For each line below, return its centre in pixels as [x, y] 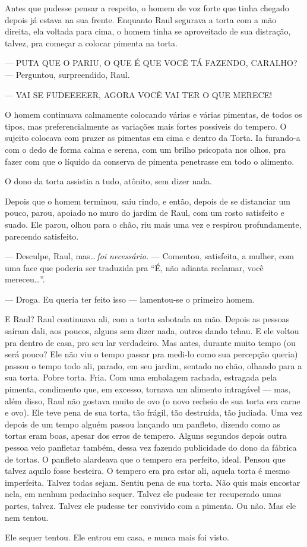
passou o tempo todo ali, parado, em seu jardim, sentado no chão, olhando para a [153, 365]
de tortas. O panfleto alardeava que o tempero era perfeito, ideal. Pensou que [145, 459]
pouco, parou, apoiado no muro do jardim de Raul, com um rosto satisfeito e [145, 213]
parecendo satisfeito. [42, 236]
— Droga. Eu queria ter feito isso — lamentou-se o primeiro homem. [130, 299]
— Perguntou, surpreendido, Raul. [67, 74]
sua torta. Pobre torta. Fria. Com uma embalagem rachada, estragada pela [141, 377]
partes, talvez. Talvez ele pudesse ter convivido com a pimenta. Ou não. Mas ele [151, 505]
